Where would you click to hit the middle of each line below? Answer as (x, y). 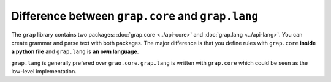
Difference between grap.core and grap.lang (135, 16)
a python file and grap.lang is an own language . (75, 51)
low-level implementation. (44, 72)
